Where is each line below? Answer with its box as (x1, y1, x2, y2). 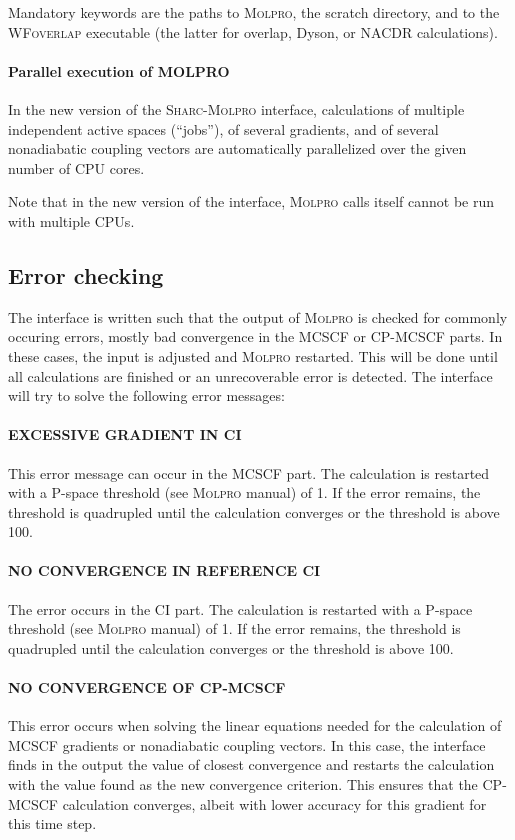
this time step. (8, 813, 97, 834)
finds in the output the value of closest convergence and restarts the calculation (8, 754, 495, 775)
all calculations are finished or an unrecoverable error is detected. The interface (8, 365, 493, 386)
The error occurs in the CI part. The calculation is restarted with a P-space (8, 598, 473, 619)
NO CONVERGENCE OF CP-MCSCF (8, 677, 286, 698)
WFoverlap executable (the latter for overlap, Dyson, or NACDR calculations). (8, 21, 498, 42)
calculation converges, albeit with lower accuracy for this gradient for (62, 793, 487, 814)
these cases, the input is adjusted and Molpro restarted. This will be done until (8, 345, 498, 366)
